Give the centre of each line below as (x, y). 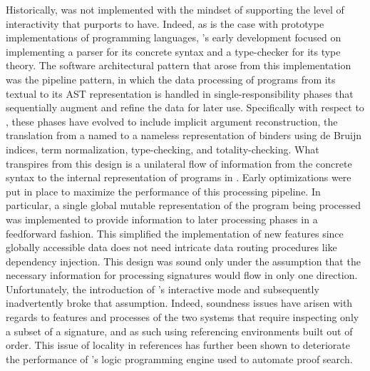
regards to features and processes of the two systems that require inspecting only (183, 317)
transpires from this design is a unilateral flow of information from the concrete (179, 163)
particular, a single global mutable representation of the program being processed (183, 205)
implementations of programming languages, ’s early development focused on (174, 37)
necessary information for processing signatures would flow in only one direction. (182, 275)
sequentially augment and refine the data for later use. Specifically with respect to (185, 107)
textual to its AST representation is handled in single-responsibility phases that (180, 93)
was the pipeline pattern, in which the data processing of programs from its (171, 79)
